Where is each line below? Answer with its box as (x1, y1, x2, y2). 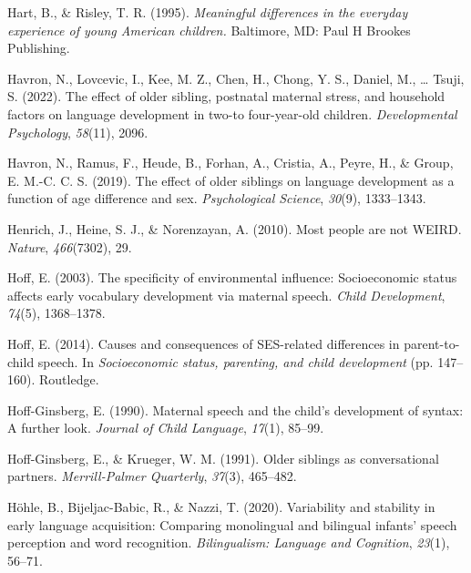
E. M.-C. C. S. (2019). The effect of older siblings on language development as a (7, 170, 455, 189)
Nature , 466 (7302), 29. (7, 237, 132, 256)
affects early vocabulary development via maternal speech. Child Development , (7, 285, 445, 304)
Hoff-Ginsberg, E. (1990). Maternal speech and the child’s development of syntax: (7, 400, 464, 419)
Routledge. (38, 370, 99, 389)
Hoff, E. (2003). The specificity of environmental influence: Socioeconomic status (7, 268, 457, 287)
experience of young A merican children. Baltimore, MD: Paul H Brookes (7, 20, 411, 39)
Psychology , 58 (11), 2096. (7, 122, 148, 141)
